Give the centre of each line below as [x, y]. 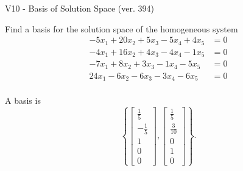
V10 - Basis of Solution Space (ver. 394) [79, 8]
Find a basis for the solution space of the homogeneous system [121, 28]
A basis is [23, 100]
